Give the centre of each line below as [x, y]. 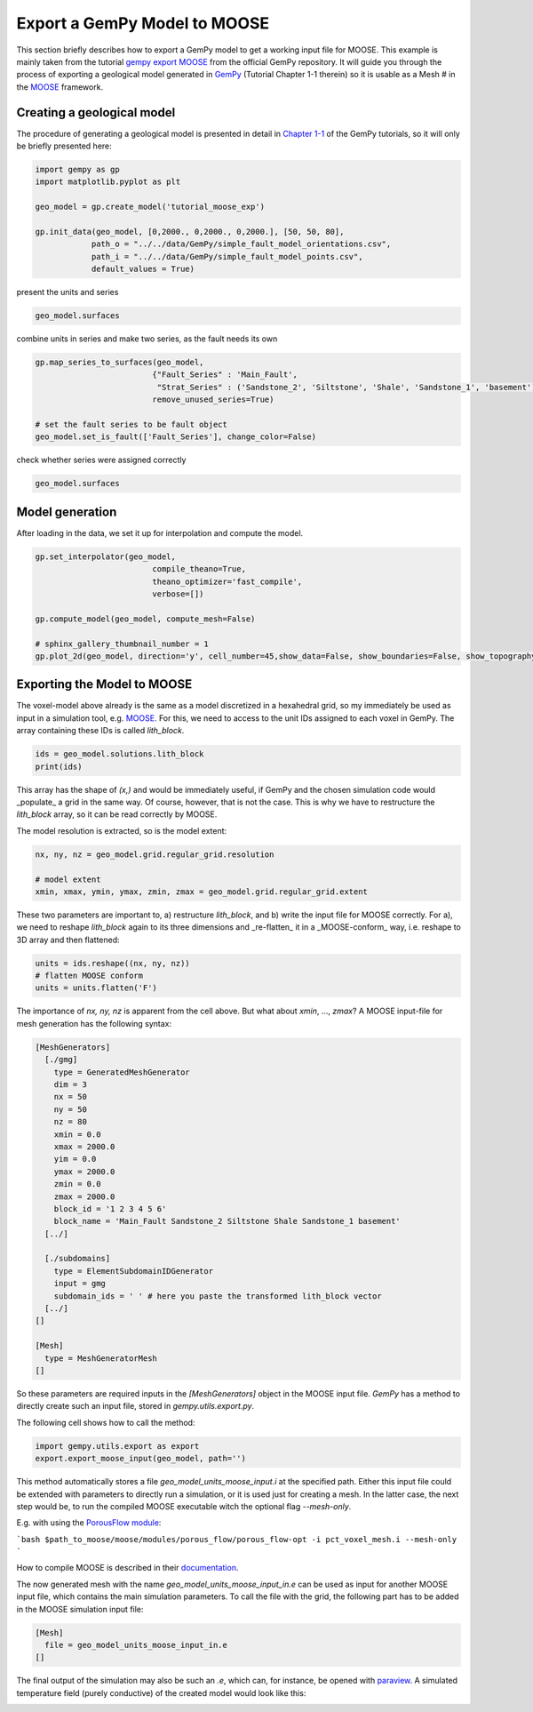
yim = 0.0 [75, 1159]
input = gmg [80, 1284]
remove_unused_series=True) [213, 400]
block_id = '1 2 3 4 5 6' [110, 1208]
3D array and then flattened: [68, 940]
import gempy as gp [77, 169]
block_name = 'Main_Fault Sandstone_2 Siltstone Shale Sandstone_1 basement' [227, 1221]
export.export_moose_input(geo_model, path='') [140, 1459]
